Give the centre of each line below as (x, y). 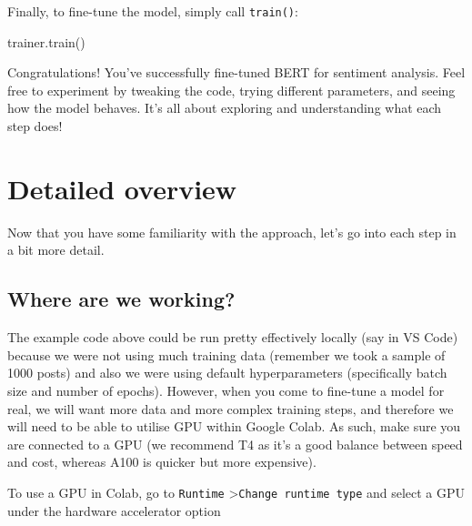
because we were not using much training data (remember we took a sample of (226, 354)
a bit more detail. (56, 250)
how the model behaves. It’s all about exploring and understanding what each (225, 108)
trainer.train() (46, 41)
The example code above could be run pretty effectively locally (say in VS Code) (233, 337)
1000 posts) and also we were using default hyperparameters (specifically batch (227, 373)
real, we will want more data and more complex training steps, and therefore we (231, 408)
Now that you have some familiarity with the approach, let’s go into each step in (232, 232)
